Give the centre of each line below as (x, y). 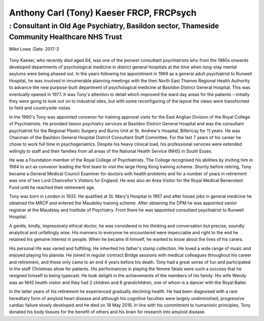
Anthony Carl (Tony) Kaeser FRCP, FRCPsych (103, 13)
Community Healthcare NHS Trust (66, 37)
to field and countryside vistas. (40, 108)
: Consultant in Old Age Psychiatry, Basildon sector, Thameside (114, 26)
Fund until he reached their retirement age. (52, 187)
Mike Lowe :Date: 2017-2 (34, 49)
